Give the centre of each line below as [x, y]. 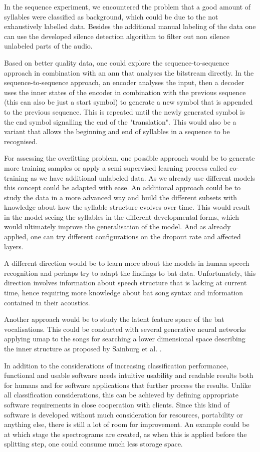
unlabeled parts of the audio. [48, 46]
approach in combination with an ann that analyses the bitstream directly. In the [129, 72]
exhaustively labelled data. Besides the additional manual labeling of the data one [130, 26]
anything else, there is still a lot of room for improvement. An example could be [127, 424]
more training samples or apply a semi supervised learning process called [116, 167]
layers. [14, 246]
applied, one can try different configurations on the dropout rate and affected [122, 237]
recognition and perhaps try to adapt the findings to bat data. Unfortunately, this [130, 273]
